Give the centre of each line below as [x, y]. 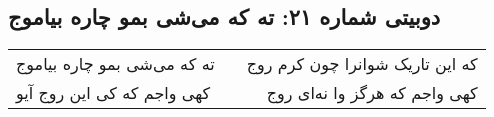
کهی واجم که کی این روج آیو [113, 93]
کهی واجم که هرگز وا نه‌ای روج [372, 93]
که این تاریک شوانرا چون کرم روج [362, 64]
